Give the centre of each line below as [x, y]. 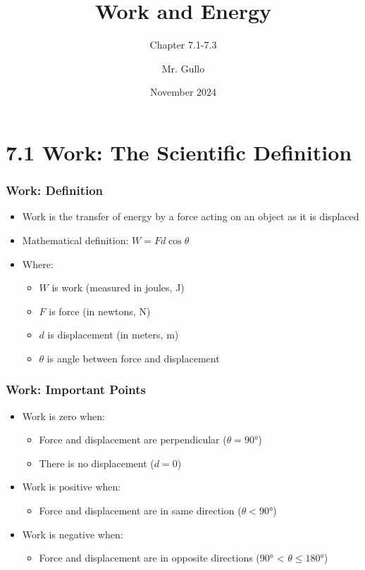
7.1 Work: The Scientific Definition [179, 152]
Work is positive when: [72, 487]
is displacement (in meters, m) [113, 335]
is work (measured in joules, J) [118, 287]
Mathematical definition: [75, 240]
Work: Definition [55, 190]
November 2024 [183, 92]
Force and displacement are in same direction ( [140, 511]
